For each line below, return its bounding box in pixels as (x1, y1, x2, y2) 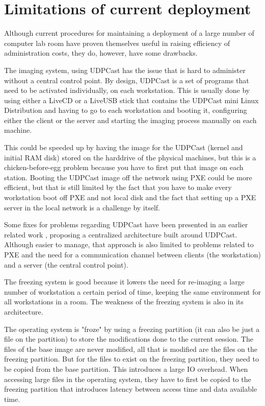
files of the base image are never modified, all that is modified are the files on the (4, 343, 257, 354)
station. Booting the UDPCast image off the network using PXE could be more (4, 172, 252, 182)
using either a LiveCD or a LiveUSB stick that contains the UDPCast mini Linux (4, 94, 259, 105)
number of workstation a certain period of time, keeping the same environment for (4, 286, 261, 297)
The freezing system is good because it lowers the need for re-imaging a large (4, 276, 245, 287)
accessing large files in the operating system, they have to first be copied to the (4, 373, 251, 384)
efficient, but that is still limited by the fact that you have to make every (4, 182, 232, 193)
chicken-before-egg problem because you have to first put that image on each (4, 162, 244, 173)
